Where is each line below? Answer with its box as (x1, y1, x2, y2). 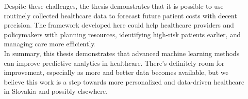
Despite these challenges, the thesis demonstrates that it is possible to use (4, 1, 224, 11)
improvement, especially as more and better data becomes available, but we (4, 67, 229, 77)
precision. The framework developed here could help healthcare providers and (4, 20, 234, 30)
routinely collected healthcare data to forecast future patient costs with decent (4, 10, 237, 20)
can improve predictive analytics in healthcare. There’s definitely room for (4, 57, 225, 68)
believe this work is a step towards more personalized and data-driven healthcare (4, 76, 245, 86)
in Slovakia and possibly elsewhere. (4, 86, 108, 96)
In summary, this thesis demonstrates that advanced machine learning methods (4, 48, 240, 58)
